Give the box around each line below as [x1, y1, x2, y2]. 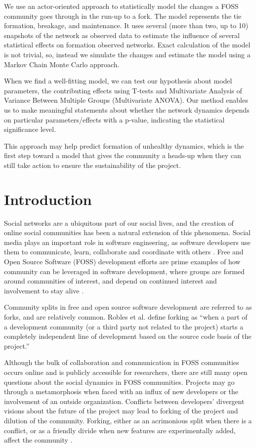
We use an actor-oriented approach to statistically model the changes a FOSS [4, 1, 239, 11]
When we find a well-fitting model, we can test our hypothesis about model [4, 76, 232, 86]
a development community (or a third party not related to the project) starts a [4, 321, 244, 331]
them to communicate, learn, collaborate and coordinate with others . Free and [4, 246, 244, 257]
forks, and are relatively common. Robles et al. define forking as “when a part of [4, 311, 248, 322]
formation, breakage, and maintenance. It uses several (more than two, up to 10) [4, 20, 249, 31]
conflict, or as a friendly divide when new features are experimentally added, [4, 425, 236, 435]
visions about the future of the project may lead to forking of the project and [4, 406, 238, 416]
